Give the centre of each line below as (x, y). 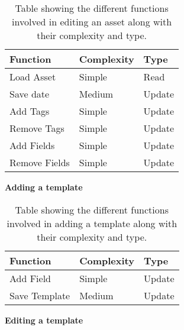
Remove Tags (37, 128)
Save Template (40, 295)
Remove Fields (40, 162)
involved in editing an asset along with (92, 22)
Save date (30, 94)
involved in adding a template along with (92, 223)
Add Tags (30, 111)
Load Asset (33, 77)
